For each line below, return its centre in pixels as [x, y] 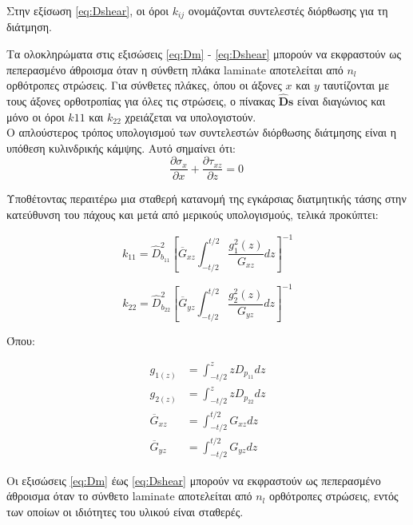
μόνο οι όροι [36, 116]
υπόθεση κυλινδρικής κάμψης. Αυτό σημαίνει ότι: [121, 147]
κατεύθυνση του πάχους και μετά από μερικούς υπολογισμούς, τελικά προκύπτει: [193, 215]
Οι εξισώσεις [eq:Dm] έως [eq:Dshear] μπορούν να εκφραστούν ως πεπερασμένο [194, 480]
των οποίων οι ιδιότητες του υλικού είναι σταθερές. [125, 511]
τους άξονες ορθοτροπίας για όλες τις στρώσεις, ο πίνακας [141, 101]
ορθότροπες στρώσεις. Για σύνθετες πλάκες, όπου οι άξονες [144, 85]
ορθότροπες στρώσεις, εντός [334, 496]
